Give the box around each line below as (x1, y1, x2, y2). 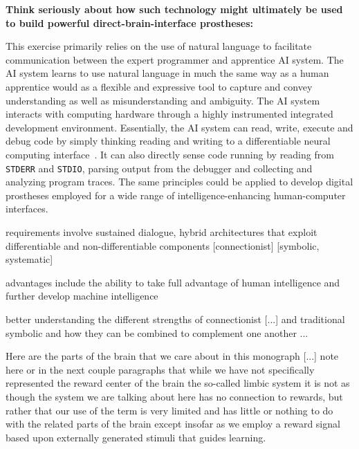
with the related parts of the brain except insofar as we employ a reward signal (6, 416, 340, 431)
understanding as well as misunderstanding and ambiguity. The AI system (6, 93, 320, 107)
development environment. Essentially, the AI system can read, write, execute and (6, 120, 353, 134)
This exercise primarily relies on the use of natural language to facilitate (6, 39, 312, 53)
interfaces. (6, 201, 48, 216)
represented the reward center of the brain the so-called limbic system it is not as (6, 376, 350, 390)
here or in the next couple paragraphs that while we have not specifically (6, 362, 315, 376)
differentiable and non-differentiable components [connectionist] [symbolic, (6, 238, 320, 253)
